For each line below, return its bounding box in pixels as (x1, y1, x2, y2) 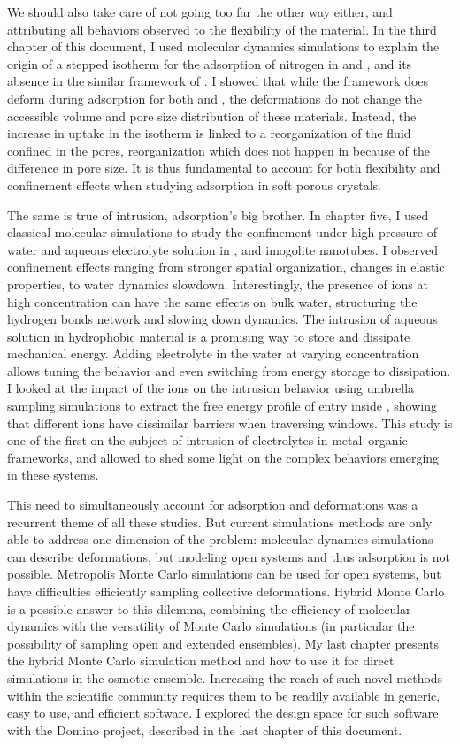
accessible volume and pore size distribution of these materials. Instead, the (7, 106, 417, 125)
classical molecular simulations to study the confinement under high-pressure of (7, 223, 438, 242)
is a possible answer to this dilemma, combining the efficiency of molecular (7, 599, 411, 618)
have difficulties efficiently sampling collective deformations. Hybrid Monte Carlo (7, 582, 445, 600)
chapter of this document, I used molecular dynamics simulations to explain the (7, 37, 440, 56)
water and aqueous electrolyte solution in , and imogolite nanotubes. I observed (7, 240, 438, 258)
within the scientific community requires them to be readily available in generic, (7, 686, 441, 704)
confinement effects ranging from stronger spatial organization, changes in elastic (7, 257, 445, 276)
